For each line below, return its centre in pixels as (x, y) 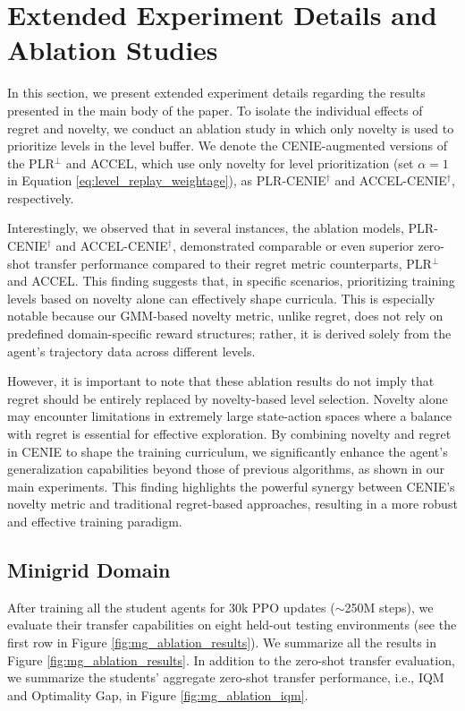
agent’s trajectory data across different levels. (131, 351)
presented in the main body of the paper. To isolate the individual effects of (215, 110)
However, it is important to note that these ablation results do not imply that (221, 381)
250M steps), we (389, 607)
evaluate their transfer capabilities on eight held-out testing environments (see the (232, 625)
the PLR (31, 163)
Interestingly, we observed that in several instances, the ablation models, (206, 228)
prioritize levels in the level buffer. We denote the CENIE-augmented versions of (227, 146)
